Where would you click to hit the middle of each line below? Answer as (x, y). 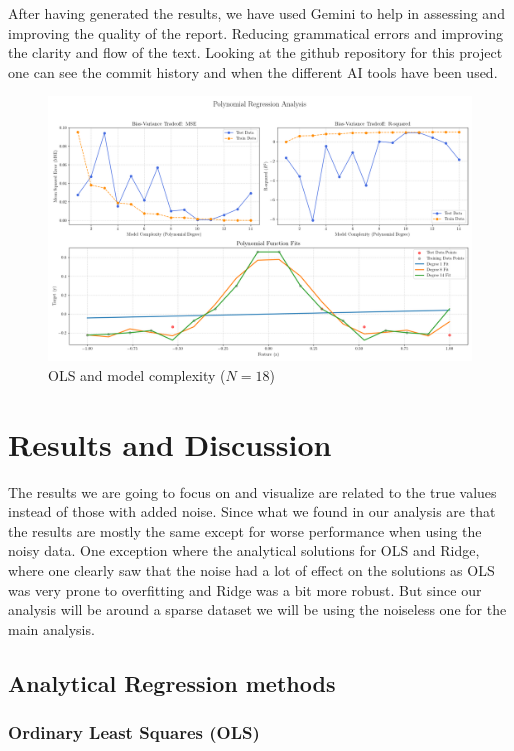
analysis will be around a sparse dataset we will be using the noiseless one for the (257, 609)
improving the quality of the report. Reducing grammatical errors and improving (255, 32)
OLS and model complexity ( (137, 374)
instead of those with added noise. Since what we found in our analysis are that (252, 511)
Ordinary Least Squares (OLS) (134, 732)
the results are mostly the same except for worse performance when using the (245, 530)
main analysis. (51, 628)
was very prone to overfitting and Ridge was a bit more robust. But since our (245, 589)
